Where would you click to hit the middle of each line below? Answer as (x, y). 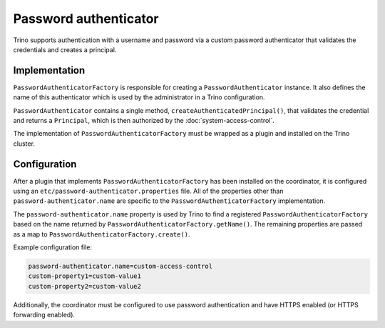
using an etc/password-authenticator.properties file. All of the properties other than (148, 191)
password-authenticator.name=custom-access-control (120, 267)
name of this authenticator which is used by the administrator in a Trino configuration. (139, 97)
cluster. (24, 144)
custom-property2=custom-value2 (85, 286)
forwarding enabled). (44, 315)
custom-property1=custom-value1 (85, 276)
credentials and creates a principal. (65, 49)
